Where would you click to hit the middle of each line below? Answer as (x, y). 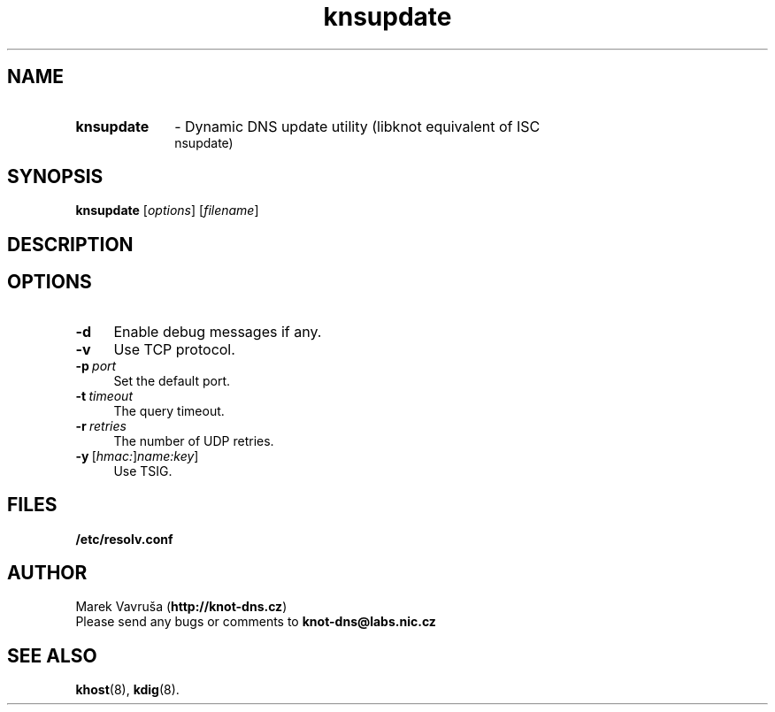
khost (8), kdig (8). (127, 690)
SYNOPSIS (55, 177)
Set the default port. (172, 380)
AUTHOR (47, 572)
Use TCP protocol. (174, 349)
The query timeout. (169, 410)
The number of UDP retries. (194, 440)
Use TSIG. (143, 471)
